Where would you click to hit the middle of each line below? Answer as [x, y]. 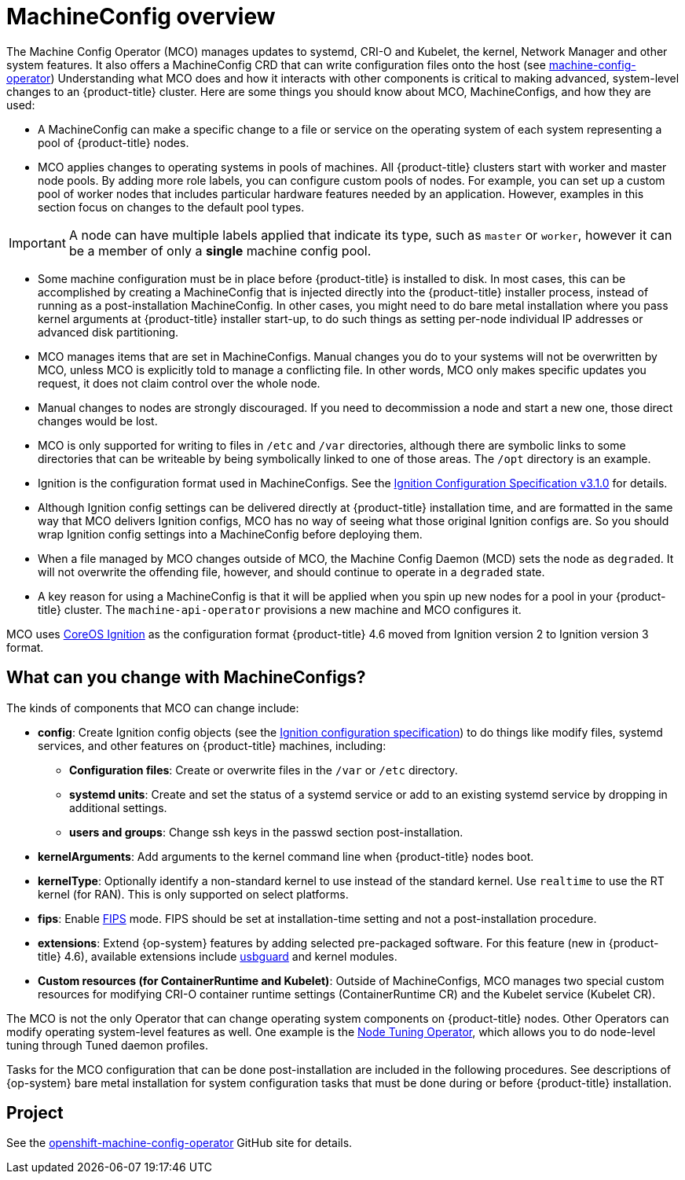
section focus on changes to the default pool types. [171, 207]
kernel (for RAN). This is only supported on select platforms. [193, 894]
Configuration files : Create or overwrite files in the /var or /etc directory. [264, 770]
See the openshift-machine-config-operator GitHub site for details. [179, 1143]
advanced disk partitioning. [108, 332]
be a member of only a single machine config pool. [220, 250]
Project [35, 1113]
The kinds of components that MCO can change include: [153, 708]
